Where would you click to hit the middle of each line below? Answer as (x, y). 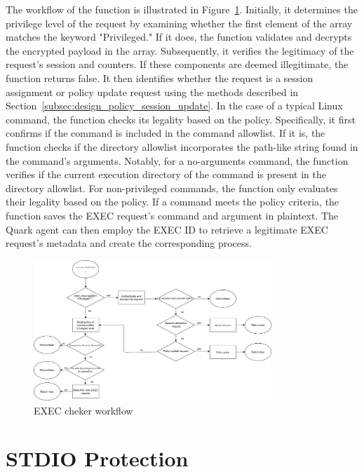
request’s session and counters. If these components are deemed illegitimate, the (177, 64)
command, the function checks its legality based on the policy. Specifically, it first (181, 119)
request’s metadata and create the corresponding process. (129, 243)
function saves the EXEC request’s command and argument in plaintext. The (172, 215)
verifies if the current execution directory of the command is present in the (166, 174)
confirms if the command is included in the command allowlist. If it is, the (166, 133)
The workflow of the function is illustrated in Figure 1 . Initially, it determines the (182, 9)
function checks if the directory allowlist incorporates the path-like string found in (182, 146)
